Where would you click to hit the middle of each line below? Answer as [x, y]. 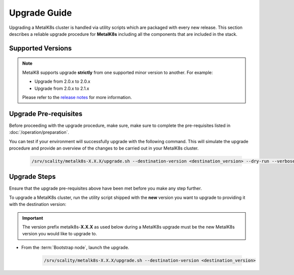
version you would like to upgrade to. [60, 234]
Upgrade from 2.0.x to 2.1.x [62, 88]
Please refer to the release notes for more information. [77, 97]
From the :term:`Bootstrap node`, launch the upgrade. [75, 247]
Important [33, 218]
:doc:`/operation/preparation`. [39, 132]
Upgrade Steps [32, 177]
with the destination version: [37, 204]
